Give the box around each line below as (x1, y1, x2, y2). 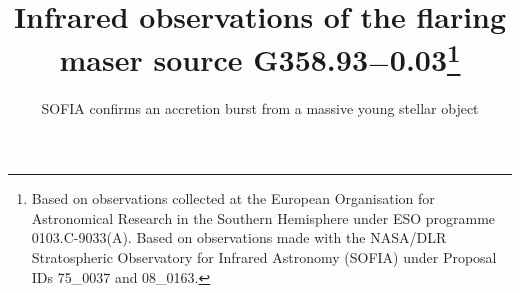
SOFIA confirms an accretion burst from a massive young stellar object (41, 97, 479, 118)
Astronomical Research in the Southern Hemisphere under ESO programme (31, 207, 496, 228)
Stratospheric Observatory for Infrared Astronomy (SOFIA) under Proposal (31, 247, 497, 268)
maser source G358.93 (59, 39, 368, 80)
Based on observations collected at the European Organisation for (31, 188, 435, 209)
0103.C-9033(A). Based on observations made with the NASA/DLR (31, 227, 447, 248)
